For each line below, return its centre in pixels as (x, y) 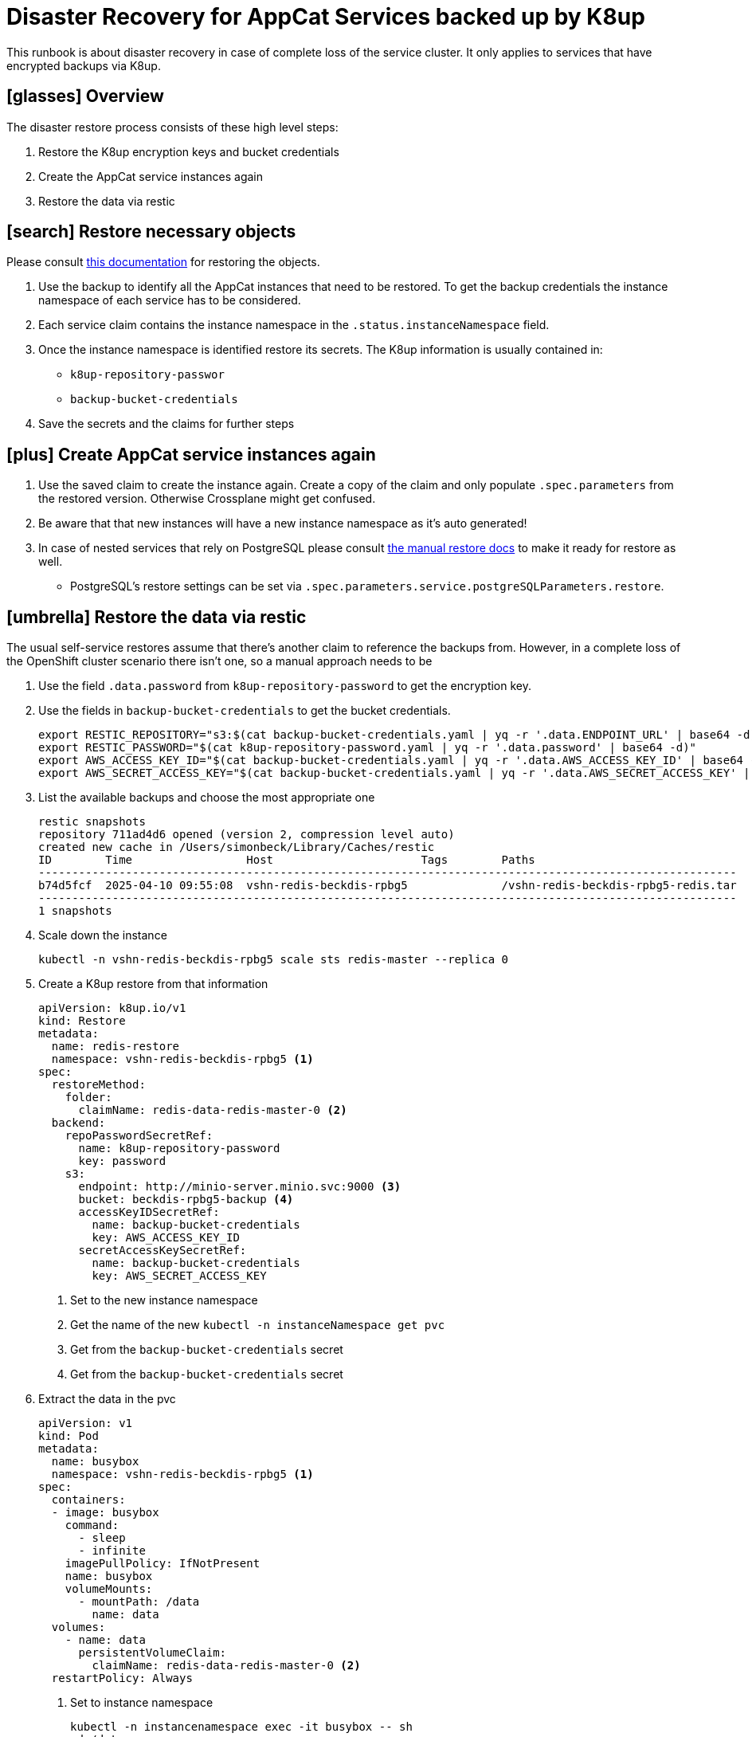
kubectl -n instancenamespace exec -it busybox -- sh (241, 1727)
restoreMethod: (98, 1085)
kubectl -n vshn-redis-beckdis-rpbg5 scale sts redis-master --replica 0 (274, 960)
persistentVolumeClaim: (153, 1653)
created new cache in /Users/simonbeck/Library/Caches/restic (237, 847)
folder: (88, 1098)
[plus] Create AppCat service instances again (191, 454)
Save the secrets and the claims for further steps (166, 424)
